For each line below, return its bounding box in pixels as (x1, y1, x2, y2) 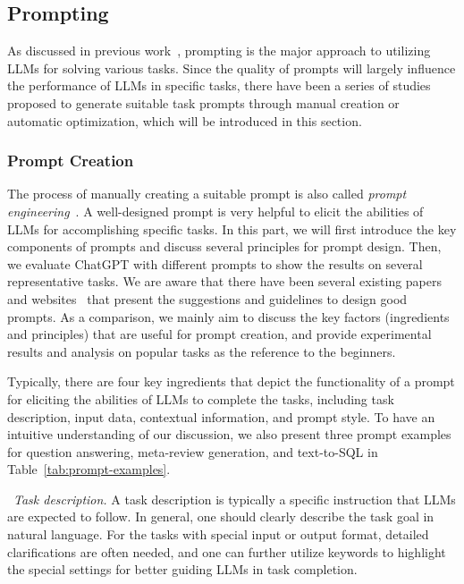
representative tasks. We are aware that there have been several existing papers (7, 272, 443, 291)
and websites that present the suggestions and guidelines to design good (7, 289, 408, 308)
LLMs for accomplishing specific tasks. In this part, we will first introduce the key (7, 219, 457, 238)
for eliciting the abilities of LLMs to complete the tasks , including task (7, 389, 394, 408)
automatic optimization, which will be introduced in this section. (7, 111, 362, 130)
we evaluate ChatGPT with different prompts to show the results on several (7, 254, 423, 273)
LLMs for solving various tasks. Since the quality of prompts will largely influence (7, 58, 456, 77)
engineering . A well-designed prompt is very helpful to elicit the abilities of (7, 201, 424, 220)
